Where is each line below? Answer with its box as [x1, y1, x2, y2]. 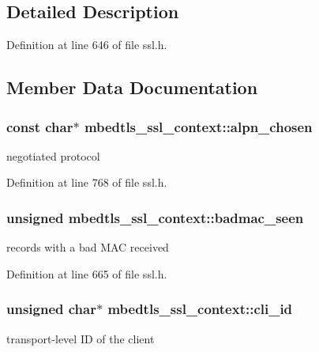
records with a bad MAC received [6, 239, 169, 255]
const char [6, 116, 73, 136]
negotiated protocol [6, 147, 100, 164]
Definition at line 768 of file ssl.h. [6, 174, 167, 191]
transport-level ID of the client [6, 330, 155, 346]
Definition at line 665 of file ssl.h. [6, 265, 167, 282]
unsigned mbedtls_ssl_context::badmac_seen [6, 207, 304, 227]
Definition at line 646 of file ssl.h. [6, 36, 167, 53]
